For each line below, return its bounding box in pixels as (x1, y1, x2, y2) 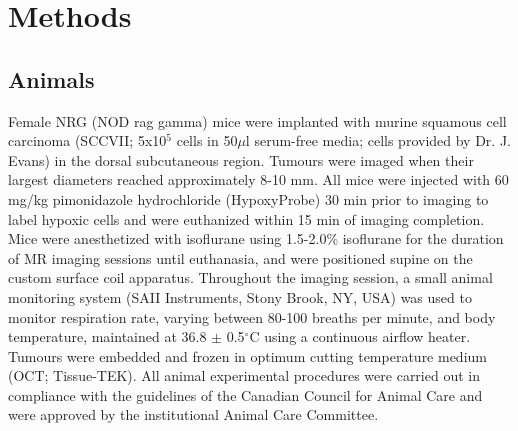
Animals (8, 63, 95, 94)
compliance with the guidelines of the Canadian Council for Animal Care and (8, 384, 483, 405)
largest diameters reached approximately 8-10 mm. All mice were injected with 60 (8, 169, 509, 190)
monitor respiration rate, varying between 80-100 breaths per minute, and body (8, 306, 496, 327)
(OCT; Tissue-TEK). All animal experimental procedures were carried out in (8, 365, 480, 386)
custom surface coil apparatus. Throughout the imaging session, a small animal (8, 267, 493, 288)
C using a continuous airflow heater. (249, 326, 471, 347)
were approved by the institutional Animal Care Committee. (8, 404, 379, 425)
